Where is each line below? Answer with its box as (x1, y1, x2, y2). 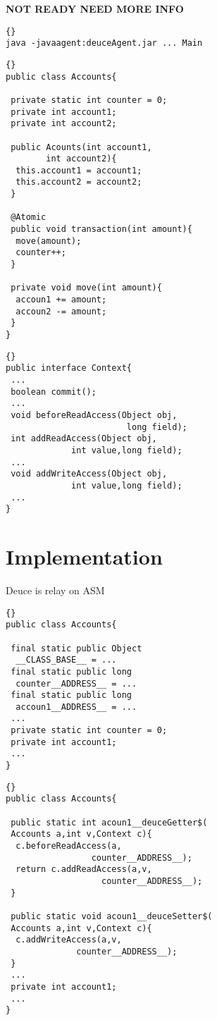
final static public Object (11, 643, 142, 653)
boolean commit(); (11, 386, 97, 397)
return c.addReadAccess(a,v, (15, 864, 152, 875)
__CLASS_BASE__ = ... (15, 655, 117, 665)
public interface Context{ (6, 363, 132, 374)
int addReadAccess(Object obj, (11, 434, 157, 444)
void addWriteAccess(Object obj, (11, 469, 168, 479)
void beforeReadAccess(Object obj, (11, 410, 178, 420)
